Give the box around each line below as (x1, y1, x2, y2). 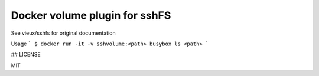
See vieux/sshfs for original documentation (11, 29, 116, 37)
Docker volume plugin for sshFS (11, 9, 171, 22)
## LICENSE (11, 51, 41, 58)
